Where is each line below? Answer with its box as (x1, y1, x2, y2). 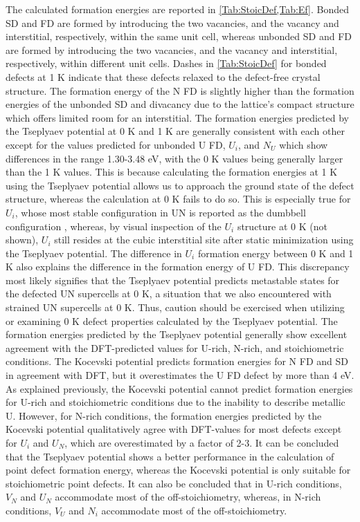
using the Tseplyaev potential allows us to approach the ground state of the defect (6, 178, 354, 192)
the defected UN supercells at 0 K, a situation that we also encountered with (6, 286, 332, 301)
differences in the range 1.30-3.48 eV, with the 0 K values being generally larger (6, 151, 343, 165)
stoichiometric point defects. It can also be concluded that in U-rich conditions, (6, 476, 342, 490)
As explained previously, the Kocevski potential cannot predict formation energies (6, 381, 353, 395)
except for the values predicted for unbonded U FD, (6, 137, 226, 151)
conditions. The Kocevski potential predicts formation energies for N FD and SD (6, 354, 348, 369)
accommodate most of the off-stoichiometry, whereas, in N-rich (55, 490, 321, 504)
